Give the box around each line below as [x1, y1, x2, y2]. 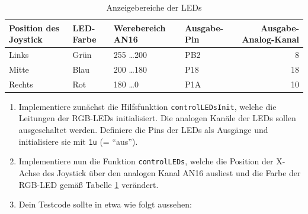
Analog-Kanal [242, 33, 299, 46]
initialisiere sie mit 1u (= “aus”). [18, 135, 138, 147]
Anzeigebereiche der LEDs [106, 1, 202, 13]
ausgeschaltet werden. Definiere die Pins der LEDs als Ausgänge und [18, 124, 268, 136]
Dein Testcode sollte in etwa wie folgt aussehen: [18, 198, 192, 210]
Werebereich [113, 21, 166, 34]
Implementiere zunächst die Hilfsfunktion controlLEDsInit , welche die [18, 100, 277, 112]
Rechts [9, 77, 33, 90]
